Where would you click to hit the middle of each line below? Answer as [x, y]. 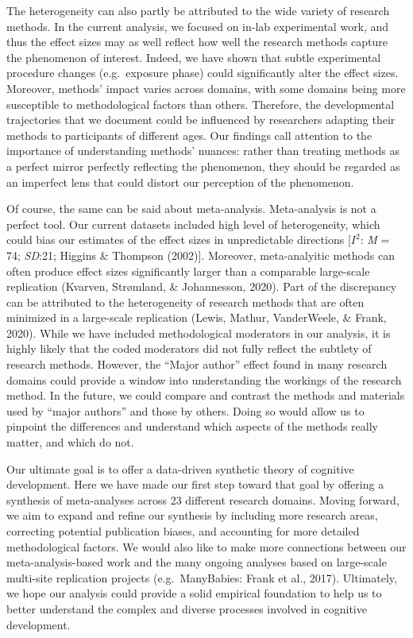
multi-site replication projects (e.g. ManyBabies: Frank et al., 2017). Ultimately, [202, 577]
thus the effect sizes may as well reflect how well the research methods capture [197, 42]
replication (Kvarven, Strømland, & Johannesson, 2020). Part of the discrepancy [202, 286]
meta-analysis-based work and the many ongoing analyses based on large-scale [197, 562]
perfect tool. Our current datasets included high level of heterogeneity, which [193, 224]
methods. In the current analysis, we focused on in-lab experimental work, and [198, 26]
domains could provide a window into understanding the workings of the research [204, 379]
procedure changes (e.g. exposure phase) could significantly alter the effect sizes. [203, 73]
